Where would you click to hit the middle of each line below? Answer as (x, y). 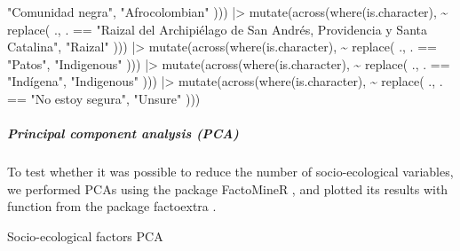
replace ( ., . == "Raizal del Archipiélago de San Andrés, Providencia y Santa (217, 29)
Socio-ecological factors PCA (85, 235)
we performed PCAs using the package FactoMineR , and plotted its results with (228, 188)
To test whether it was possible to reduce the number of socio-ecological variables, (230, 172)
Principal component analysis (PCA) (123, 133)
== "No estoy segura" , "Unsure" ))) (104, 98)
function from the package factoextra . (112, 206)
